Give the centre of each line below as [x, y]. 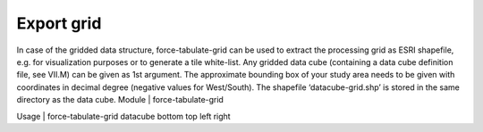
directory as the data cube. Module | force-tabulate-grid [120, 100]
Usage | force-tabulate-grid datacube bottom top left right [124, 116]
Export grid [59, 23]
